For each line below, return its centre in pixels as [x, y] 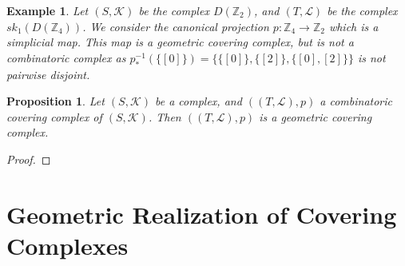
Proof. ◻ [29, 159]
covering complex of [54, 116]
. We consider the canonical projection [176, 26]
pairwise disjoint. [48, 74]
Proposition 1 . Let [56, 101]
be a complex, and [198, 101]
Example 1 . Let [48, 10]
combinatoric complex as [66, 57]
